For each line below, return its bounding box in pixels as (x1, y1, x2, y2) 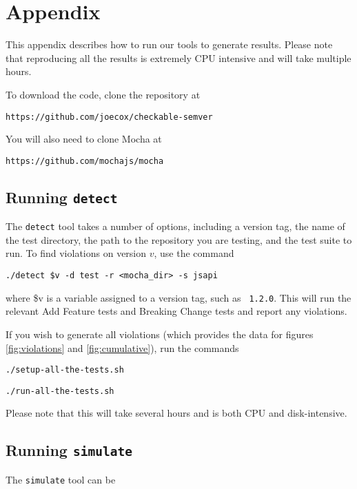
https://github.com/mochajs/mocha (6, 156, 164, 166)
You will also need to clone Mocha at (6, 132, 162, 146)
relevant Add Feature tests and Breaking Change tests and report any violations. (6, 304, 347, 318)
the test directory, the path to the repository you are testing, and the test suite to (6, 232, 352, 247)
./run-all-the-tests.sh (6, 386, 114, 396)
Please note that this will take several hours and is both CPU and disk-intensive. (6, 406, 347, 420)
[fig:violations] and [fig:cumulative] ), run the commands (6, 340, 239, 355)
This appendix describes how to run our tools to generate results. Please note (6, 37, 333, 52)
